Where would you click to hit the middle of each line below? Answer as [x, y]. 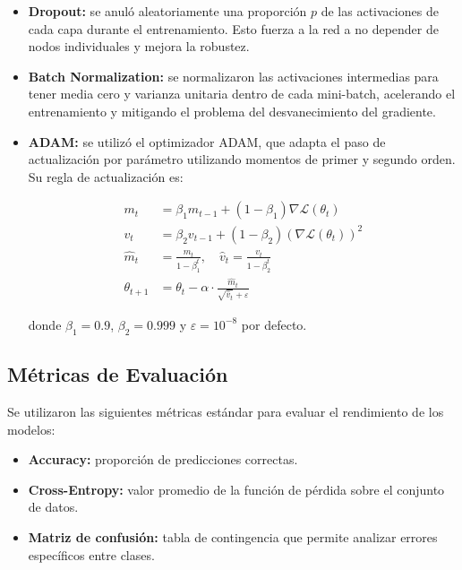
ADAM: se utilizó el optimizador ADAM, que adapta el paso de [207, 141]
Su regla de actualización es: [106, 176]
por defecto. [274, 324]
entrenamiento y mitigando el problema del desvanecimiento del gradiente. [232, 111]
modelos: [31, 429]
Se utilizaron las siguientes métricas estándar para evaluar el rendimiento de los [226, 411]
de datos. [53, 507]
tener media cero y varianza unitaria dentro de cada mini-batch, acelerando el [242, 94]
